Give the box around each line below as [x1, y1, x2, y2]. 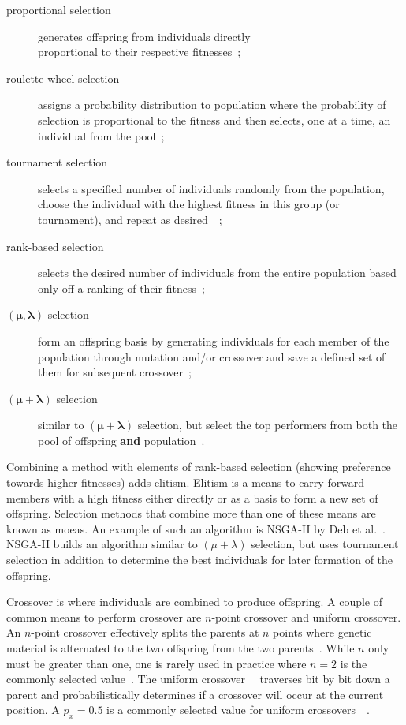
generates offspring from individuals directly [38, 28, 251, 44]
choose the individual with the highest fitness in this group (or [38, 196, 340, 212]
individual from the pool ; [38, 127, 165, 144]
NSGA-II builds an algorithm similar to [6, 536, 198, 552]
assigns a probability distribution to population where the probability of [38, 96, 386, 113]
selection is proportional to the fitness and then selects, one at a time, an [38, 111, 391, 128]
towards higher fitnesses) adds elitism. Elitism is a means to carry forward [6, 474, 365, 491]
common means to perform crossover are [6, 608, 202, 625]
